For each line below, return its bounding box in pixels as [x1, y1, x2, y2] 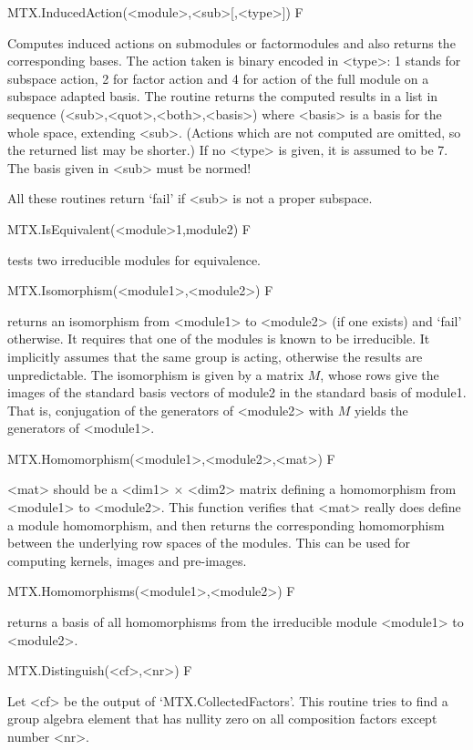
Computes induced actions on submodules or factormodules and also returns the [7, 33, 456, 52]
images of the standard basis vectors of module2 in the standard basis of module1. [7, 383, 467, 402]
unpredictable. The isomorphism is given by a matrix [7, 365, 304, 384]
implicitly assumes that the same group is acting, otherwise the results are [7, 346, 423, 365]
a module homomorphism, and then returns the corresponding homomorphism [7, 515, 445, 534]
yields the [354, 400, 408, 419]
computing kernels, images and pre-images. [7, 550, 247, 570]
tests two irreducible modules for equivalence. [7, 250, 261, 269]
